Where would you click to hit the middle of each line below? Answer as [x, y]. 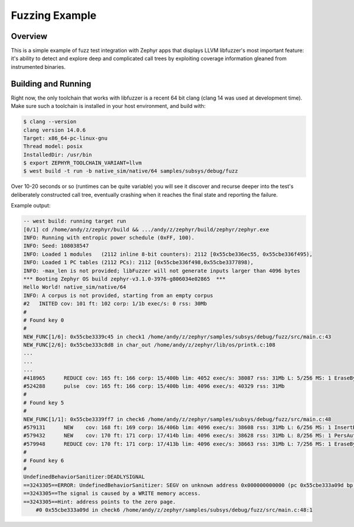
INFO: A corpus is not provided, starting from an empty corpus [118, 295]
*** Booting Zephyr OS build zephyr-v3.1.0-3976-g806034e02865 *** [124, 279]
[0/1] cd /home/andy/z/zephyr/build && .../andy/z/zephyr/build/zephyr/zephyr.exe [146, 229]
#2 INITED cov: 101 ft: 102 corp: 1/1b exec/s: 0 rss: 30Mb [115, 304]
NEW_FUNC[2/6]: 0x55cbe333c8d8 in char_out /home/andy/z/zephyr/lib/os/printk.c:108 [149, 345]
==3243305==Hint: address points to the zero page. [100, 502]
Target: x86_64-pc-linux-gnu [65, 138]
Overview [29, 36]
